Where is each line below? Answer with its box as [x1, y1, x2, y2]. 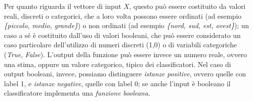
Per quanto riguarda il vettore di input [4, 1, 122, 11]
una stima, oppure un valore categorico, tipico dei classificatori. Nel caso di [4, 59, 231, 69]
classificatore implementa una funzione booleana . [4, 88, 150, 98]
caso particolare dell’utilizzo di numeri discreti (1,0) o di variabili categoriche [4, 39, 237, 50]
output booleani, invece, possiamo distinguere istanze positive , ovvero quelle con [4, 68, 246, 79]
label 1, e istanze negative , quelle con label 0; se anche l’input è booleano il [4, 78, 231, 88]
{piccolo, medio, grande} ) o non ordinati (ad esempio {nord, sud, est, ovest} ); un [4, 20, 249, 31]
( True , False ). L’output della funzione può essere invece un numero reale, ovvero [4, 49, 247, 59]
